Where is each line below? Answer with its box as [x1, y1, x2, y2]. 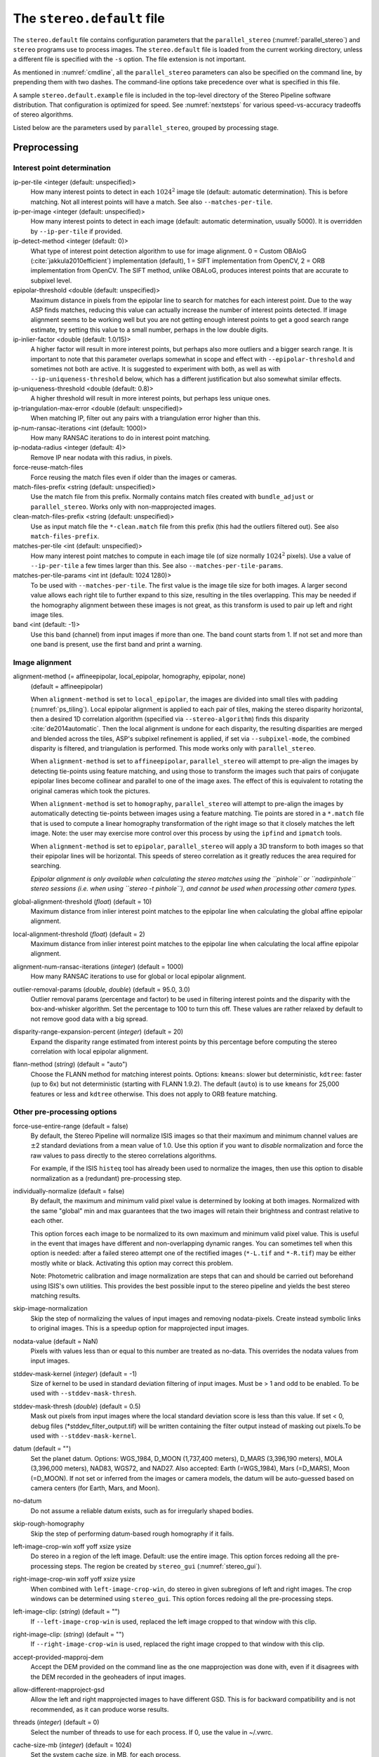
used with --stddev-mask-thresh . [30, 1389, 137, 1398]
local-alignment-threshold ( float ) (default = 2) [13, 930, 145, 938]
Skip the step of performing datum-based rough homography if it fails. [30, 1529, 234, 1538]
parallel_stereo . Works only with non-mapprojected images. [30, 503, 217, 511]
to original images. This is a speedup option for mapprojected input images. [30, 1324, 249, 1333]
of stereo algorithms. [13, 110, 74, 119]
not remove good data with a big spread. [30, 1014, 148, 1023]
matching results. [30, 1291, 81, 1299]
